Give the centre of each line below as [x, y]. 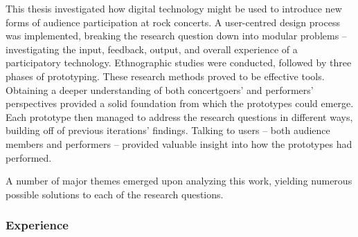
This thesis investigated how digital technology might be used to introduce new [174, 8]
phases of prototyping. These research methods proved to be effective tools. [165, 76]
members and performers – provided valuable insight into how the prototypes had [179, 143]
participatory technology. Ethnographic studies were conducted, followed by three [179, 63]
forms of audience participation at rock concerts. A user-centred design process [173, 22]
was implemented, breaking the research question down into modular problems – [176, 36]
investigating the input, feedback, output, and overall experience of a [152, 49]
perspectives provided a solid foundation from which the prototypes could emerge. [180, 103]
